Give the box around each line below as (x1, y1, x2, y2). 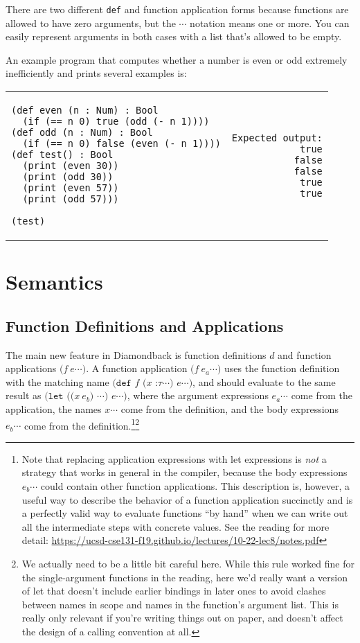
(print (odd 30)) (22, 171, 114, 183)
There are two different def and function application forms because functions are (6, 2, 349, 16)
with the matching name (6, 374, 109, 389)
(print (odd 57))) (22, 193, 119, 205)
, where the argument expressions (127, 388, 269, 403)
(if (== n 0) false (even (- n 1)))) (22, 138, 221, 150)
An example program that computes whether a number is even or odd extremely (6, 52, 348, 67)
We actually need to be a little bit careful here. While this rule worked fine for (21, 556, 354, 570)
